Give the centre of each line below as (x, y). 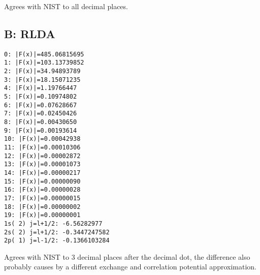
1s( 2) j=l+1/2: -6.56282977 (53, 223)
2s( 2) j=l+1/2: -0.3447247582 (57, 232)
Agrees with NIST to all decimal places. (66, 6)
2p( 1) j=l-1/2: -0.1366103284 (57, 241)
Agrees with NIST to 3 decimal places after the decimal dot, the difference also (127, 256)
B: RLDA (30, 33)
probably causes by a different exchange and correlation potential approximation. (130, 267)
